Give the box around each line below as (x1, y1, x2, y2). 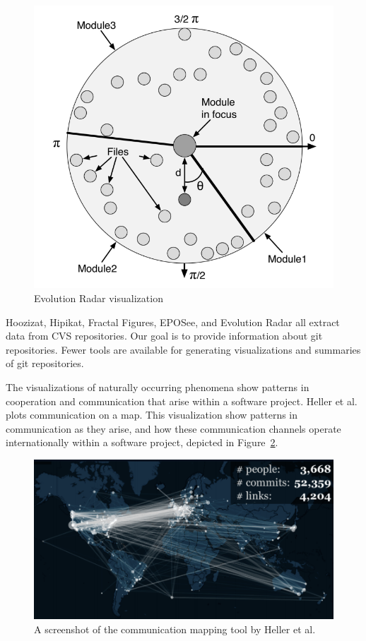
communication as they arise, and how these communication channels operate (6, 421, 341, 436)
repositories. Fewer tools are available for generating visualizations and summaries (6, 342, 361, 357)
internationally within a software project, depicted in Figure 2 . (6, 435, 278, 450)
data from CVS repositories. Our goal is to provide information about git (6, 328, 323, 343)
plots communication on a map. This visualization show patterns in (6, 407, 298, 422)
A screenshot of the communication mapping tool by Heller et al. (34, 621, 316, 636)
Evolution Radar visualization (34, 291, 163, 306)
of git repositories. (6, 356, 84, 371)
